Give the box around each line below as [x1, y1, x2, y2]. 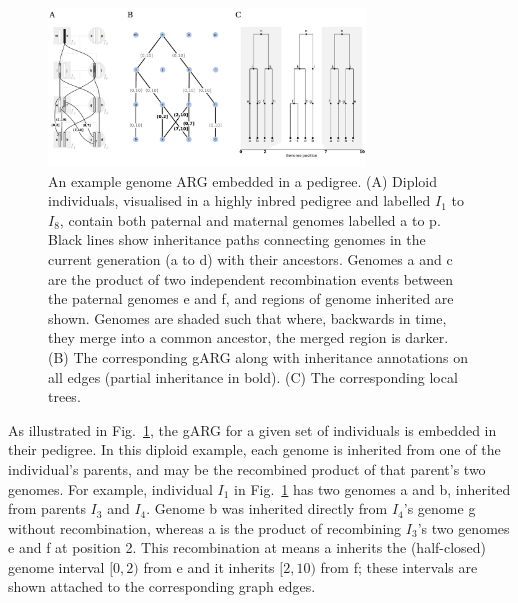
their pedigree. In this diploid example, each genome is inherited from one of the [8, 439, 501, 460]
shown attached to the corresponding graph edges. [8, 576, 316, 597]
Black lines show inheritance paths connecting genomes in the [48, 229, 426, 250]
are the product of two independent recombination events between [48, 268, 454, 289]
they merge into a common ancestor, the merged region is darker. [48, 327, 449, 348]
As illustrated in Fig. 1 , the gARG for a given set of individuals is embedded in [8, 419, 497, 440]
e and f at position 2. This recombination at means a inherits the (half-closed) [8, 537, 487, 558]
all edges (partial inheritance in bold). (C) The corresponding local [48, 366, 458, 387]
